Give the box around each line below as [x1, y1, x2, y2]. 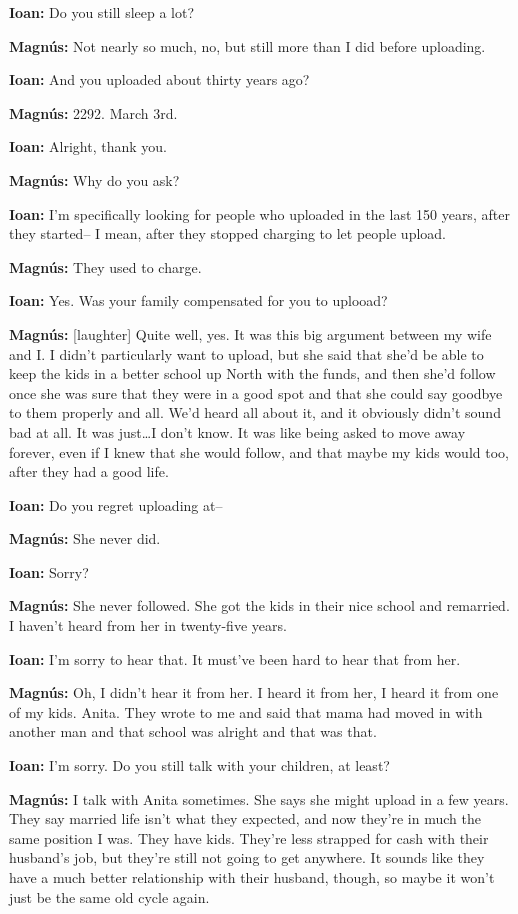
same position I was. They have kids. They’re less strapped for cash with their [9, 827, 489, 848]
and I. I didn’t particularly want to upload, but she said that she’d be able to [9, 343, 484, 364]
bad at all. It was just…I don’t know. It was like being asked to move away [9, 421, 466, 442]
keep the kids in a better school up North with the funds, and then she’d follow [9, 363, 496, 384]
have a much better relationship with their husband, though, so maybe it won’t [9, 867, 495, 887]
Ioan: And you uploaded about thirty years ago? [9, 69, 310, 90]
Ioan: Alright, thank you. [9, 136, 167, 157]
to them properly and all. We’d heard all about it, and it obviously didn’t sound [9, 402, 501, 423]
